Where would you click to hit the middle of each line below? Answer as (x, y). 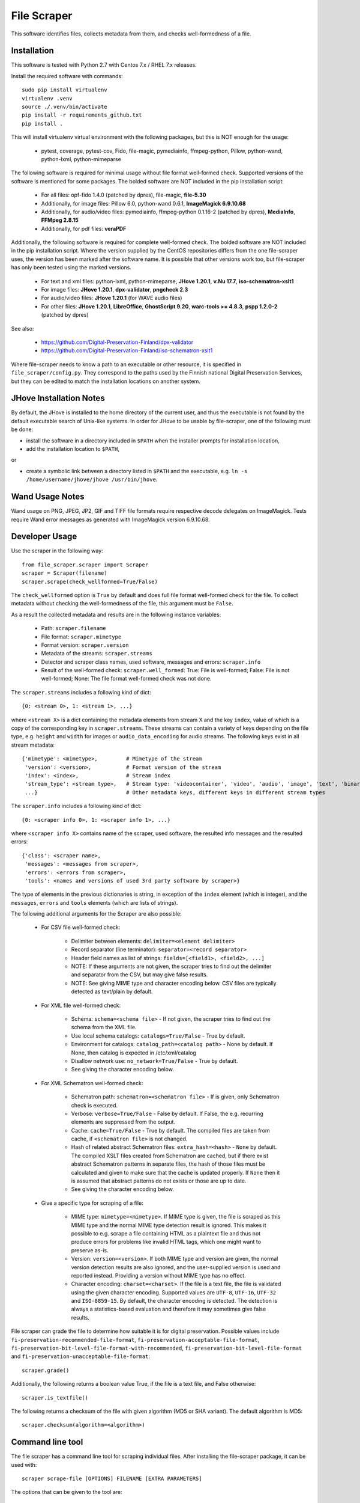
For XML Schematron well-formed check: (92, 1083)
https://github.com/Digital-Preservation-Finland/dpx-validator (117, 342)
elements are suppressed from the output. (123, 1122)
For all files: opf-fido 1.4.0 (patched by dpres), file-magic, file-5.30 (124, 195)
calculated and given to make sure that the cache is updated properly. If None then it (175, 1172)
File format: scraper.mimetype (81, 637)
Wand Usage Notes (48, 497)
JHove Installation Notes (58, 398)
